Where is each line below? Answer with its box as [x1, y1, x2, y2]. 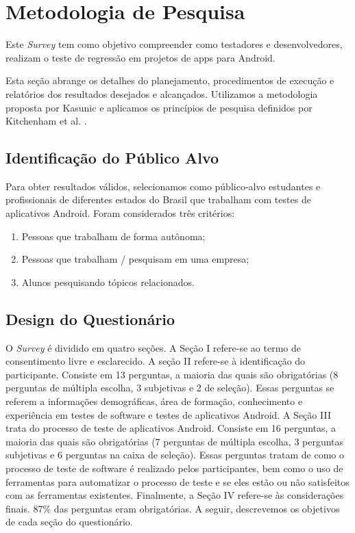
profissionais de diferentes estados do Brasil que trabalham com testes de [5, 192, 311, 207]
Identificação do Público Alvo [5, 147, 219, 168]
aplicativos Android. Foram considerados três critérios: [5, 206, 235, 220]
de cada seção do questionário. [5, 515, 133, 529]
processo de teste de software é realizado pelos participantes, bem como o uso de [5, 461, 343, 475]
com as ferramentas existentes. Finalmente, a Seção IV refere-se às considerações [5, 488, 344, 502]
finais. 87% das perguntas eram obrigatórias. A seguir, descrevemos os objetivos [5, 501, 340, 515]
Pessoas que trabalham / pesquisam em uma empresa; [21, 252, 249, 266]
